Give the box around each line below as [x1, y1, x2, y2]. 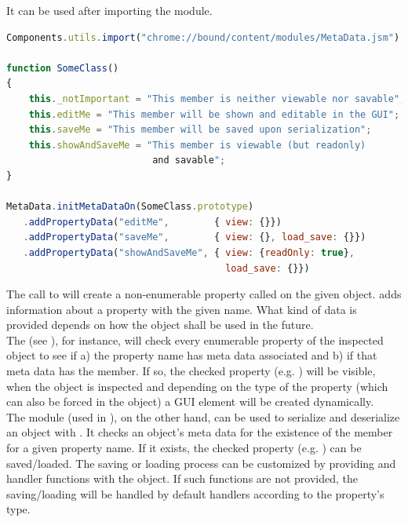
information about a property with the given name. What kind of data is [6, 301, 357, 317]
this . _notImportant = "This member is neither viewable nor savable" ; [28, 93, 406, 104]
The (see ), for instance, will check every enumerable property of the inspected [6, 331, 384, 348]
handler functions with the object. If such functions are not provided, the [6, 470, 359, 487]
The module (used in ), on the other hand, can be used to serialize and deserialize [6, 408, 400, 425]
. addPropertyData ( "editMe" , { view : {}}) [23, 216, 282, 228]
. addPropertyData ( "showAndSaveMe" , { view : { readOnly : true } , [23, 246, 355, 258]
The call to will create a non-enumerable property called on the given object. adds [6, 286, 402, 302]
